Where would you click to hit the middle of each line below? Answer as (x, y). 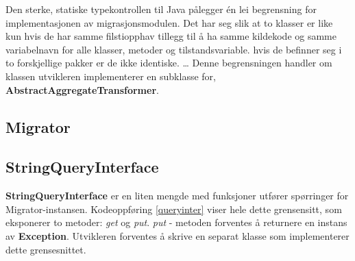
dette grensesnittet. (46, 249)
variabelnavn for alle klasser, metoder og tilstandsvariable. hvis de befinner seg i (174, 49)
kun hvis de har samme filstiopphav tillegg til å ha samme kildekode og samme (171, 36)
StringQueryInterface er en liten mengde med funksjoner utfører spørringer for (177, 196)
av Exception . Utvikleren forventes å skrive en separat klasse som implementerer (177, 235)
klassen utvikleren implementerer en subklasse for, (111, 76)
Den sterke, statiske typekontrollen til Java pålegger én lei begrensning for (161, 9)
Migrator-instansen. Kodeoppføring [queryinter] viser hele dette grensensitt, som (174, 209)
